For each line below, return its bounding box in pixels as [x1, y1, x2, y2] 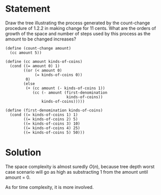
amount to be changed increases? [5, 36, 76, 42]
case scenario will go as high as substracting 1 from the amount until [5, 169, 148, 175]
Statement [5, 3, 51, 15]
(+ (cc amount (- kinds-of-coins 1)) [25, 86, 105, 91]
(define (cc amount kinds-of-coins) [5, 59, 83, 64]
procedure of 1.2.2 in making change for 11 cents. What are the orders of [5, 25, 156, 31]
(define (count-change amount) [5, 46, 71, 51]
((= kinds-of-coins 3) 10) [23, 121, 80, 126]
